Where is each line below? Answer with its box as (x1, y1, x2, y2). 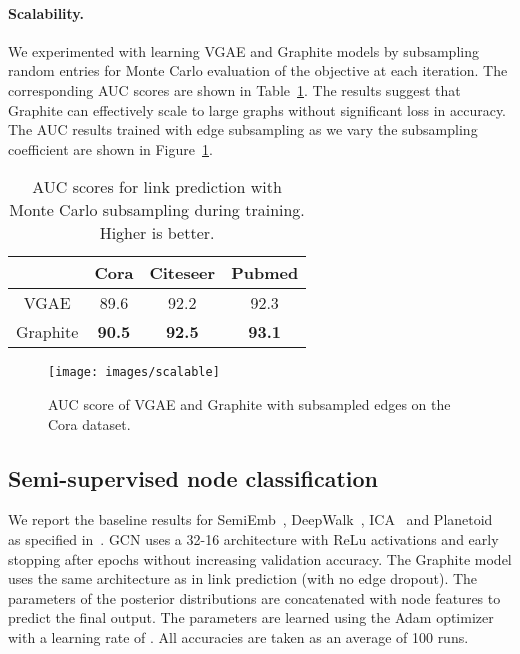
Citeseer (149, 261, 216, 285)
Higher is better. (99, 221, 215, 245)
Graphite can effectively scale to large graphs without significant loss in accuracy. (8, 99, 507, 120)
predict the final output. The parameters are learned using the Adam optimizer (8, 607, 494, 628)
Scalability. (8, 2, 84, 23)
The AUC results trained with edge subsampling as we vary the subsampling (8, 119, 478, 140)
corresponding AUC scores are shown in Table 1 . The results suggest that (8, 79, 461, 100)
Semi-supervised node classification (8, 462, 379, 493)
